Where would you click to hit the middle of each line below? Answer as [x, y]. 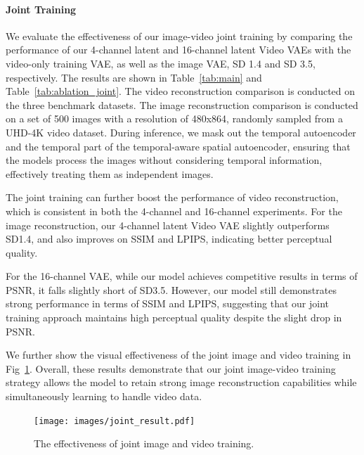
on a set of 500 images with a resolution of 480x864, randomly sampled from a [174, 118]
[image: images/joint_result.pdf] [115, 421]
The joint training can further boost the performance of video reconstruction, [172, 197]
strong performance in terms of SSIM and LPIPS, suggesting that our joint [168, 303]
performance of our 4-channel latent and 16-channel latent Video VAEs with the [178, 50]
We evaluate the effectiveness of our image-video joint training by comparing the [179, 36]
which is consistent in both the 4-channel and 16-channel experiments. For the [174, 211]
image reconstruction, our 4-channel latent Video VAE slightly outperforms [168, 225]
